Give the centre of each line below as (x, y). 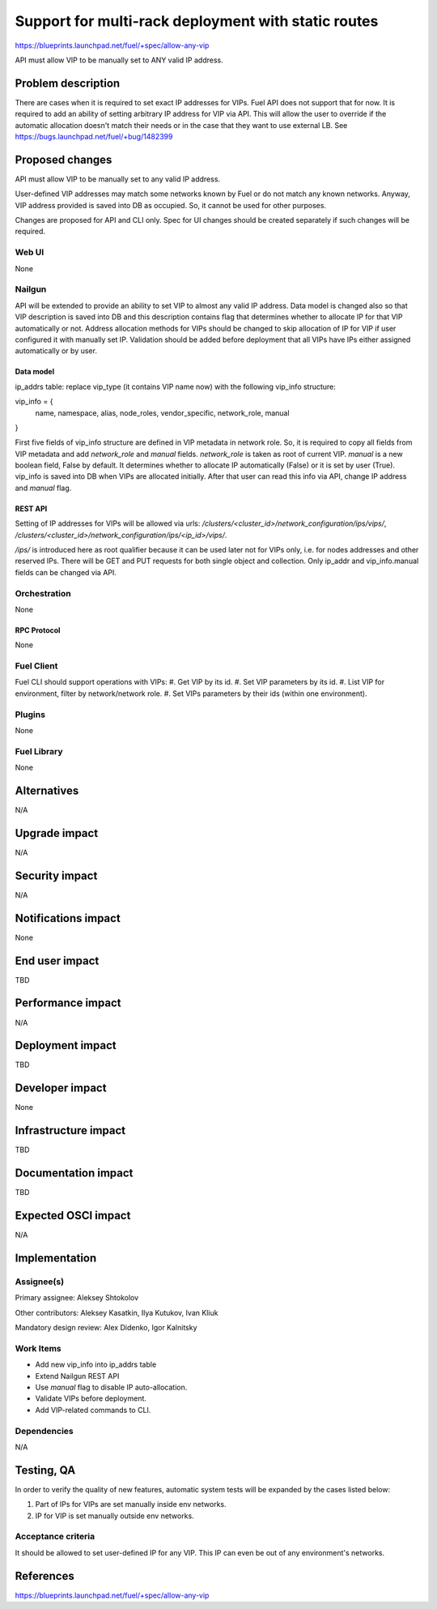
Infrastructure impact (70, 1131)
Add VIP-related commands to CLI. (93, 1410)
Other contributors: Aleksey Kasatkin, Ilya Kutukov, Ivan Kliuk (117, 1312)
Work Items (38, 1348)
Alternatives (47, 790)
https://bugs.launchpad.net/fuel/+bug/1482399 (94, 137)
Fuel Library (39, 751)
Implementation (56, 1258)
